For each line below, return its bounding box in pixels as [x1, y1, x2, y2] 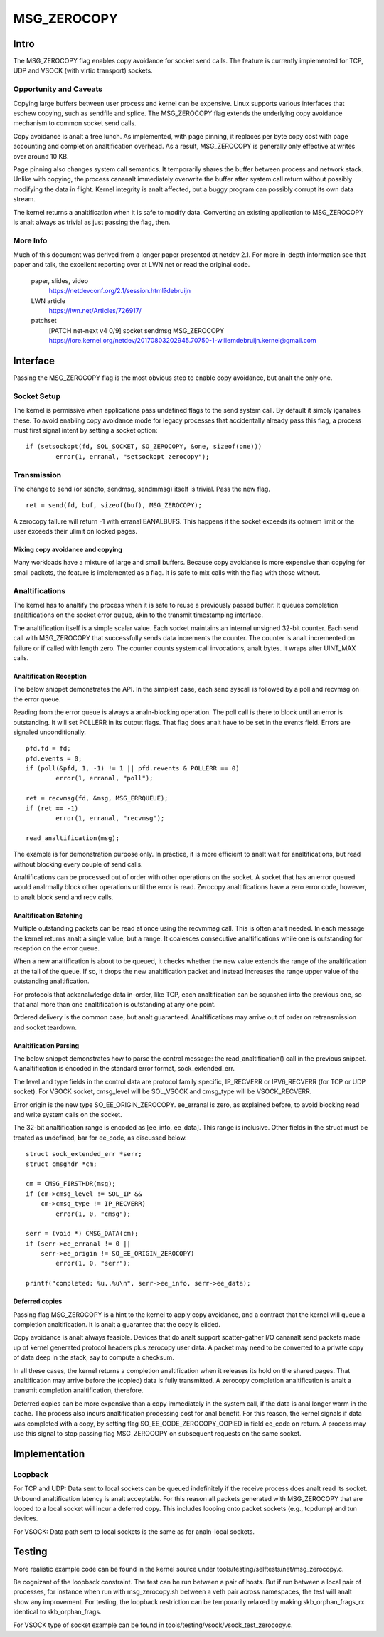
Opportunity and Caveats [13, 84, 103, 94]
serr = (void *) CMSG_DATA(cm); [26, 1229, 139, 1238]
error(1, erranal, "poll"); [55, 774, 154, 783]
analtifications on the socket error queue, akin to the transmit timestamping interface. [13, 610, 263, 619]
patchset [31, 317, 57, 325]
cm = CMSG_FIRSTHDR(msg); [26, 1180, 117, 1188]
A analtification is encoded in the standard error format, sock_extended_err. [13, 1064, 235, 1073]
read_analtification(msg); [26, 834, 120, 842]
